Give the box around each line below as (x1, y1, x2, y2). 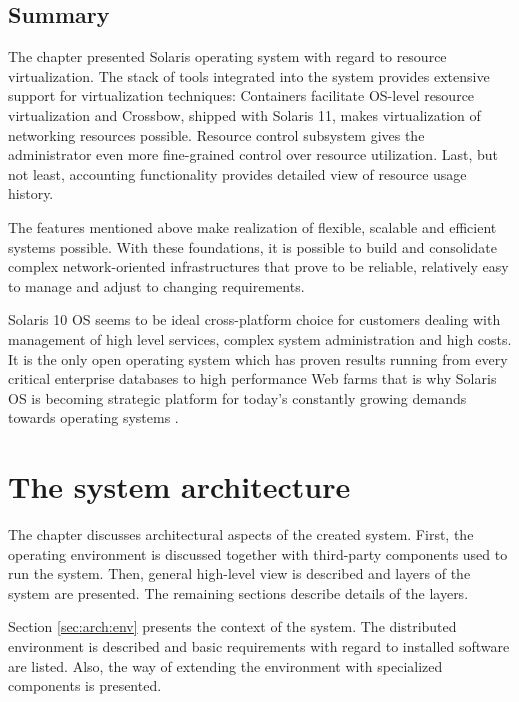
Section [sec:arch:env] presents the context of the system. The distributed (8, 616, 457, 637)
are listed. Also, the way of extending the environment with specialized (8, 655, 443, 676)
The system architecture (8, 466, 351, 507)
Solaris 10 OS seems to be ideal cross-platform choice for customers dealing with (8, 309, 501, 330)
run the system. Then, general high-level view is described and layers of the (8, 563, 471, 584)
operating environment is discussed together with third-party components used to (8, 543, 508, 564)
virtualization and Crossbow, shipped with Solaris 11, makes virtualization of (8, 104, 481, 125)
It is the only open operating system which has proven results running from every (8, 348, 508, 369)
